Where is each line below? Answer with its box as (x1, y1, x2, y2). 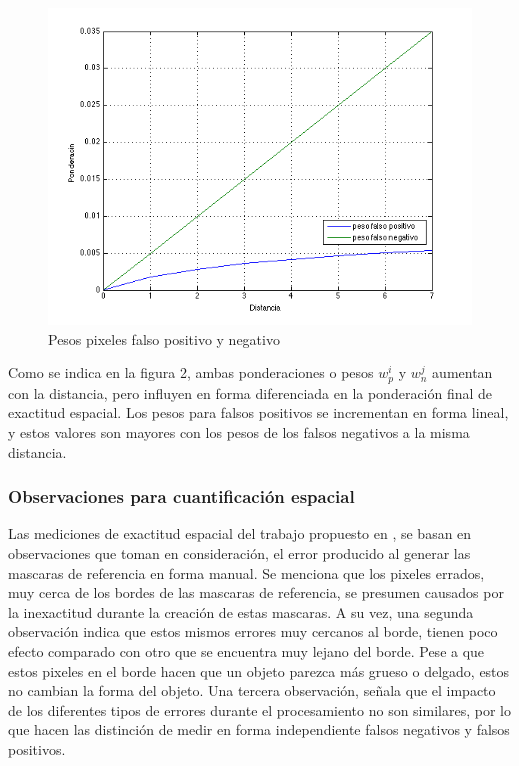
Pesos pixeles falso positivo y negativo (48, 328, 280, 349)
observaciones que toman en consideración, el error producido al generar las (8, 543, 471, 564)
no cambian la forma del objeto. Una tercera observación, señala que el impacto (8, 680, 496, 701)
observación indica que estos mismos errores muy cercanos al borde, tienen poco (8, 621, 498, 642)
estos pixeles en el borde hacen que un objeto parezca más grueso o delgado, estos (8, 660, 510, 681)
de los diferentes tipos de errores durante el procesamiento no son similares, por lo (8, 699, 511, 720)
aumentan (432, 362, 493, 383)
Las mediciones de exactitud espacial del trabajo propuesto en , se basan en (8, 523, 472, 544)
